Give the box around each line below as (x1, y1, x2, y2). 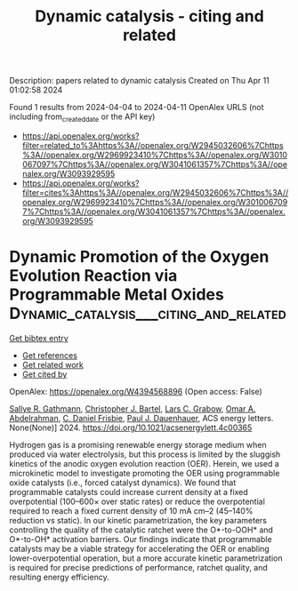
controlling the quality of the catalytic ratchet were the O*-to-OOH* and (9, 524, 274, 535)
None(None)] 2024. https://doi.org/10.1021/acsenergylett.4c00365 (9, 422, 253, 433)
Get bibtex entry (9, 332, 68, 343)
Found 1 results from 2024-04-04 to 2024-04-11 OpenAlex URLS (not (9, 102, 264, 113)
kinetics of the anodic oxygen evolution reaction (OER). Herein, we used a (9, 458, 280, 468)
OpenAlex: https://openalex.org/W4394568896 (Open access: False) (9, 386, 262, 396)
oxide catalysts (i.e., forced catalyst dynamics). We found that (9, 477, 237, 488)
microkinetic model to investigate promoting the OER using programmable (9, 467, 280, 478)
